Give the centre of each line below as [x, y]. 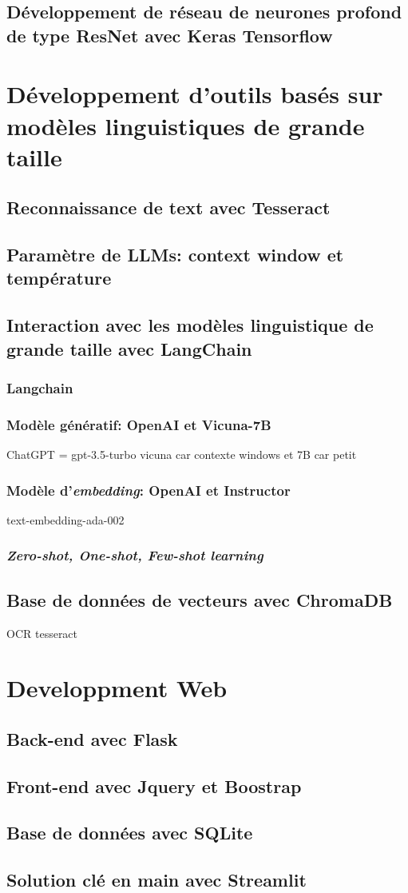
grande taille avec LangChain [129, 348]
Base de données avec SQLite [130, 833]
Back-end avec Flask [92, 738]
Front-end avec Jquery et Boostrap [154, 785]
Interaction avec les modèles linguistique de [190, 325]
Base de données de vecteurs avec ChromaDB [200, 599]
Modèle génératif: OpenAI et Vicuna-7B [139, 424]
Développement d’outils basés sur [195, 94]
